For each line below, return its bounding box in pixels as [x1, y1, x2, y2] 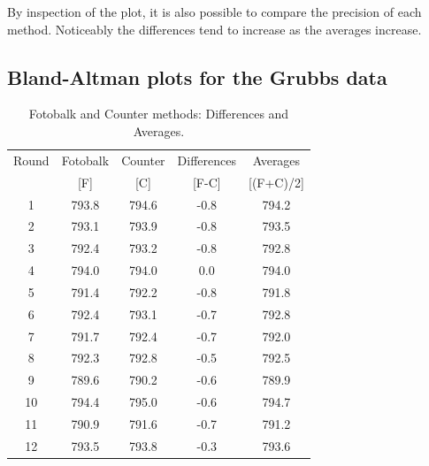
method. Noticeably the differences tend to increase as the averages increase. [7, 19, 422, 38]
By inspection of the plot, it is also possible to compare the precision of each [7, 3, 422, 20]
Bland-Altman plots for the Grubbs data [7, 63, 387, 90]
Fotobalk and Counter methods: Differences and [28, 104, 289, 123]
